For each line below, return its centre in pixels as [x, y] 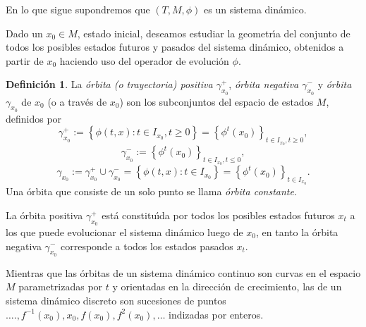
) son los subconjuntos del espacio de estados [216, 101]
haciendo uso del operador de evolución [144, 60]
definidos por [34, 118]
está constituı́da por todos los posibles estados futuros [218, 215]
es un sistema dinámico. [255, 9]
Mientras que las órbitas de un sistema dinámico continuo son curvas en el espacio [183, 272]
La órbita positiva [44, 215]
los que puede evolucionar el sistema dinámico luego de [124, 232]
